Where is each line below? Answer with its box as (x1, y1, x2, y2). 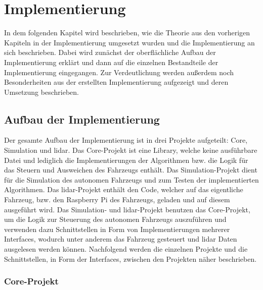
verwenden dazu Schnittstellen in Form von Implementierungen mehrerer (4, 223, 230, 234)
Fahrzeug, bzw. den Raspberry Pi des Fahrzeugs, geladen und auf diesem (4, 194, 230, 205)
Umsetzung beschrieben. (4, 86, 79, 97)
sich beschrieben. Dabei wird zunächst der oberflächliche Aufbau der (4, 47, 216, 57)
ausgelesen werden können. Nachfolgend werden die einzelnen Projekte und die (4, 244, 248, 254)
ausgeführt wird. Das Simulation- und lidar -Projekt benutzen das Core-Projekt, (4, 204, 250, 214)
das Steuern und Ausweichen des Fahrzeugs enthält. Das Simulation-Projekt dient (4, 164, 257, 175)
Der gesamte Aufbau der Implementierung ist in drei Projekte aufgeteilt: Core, (4, 135, 248, 145)
